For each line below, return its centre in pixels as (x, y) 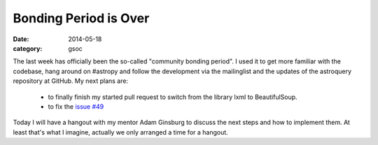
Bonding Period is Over (81, 18)
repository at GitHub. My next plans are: (71, 81)
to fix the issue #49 (76, 106)
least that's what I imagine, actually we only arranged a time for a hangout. (121, 132)
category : (28, 48)
